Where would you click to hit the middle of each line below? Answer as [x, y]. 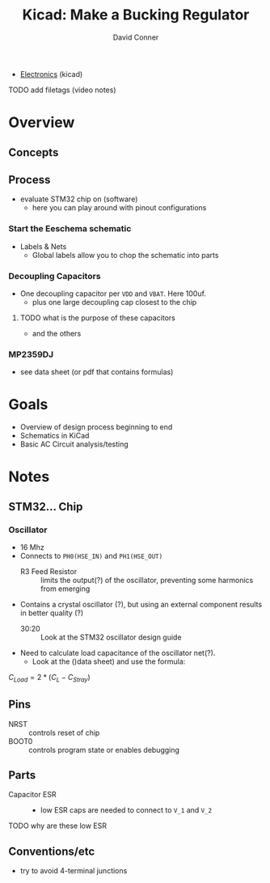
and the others [57, 333]
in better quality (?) [52, 613]
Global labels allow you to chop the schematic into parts [125, 255]
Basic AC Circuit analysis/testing [74, 444]
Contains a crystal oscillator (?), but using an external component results [141, 605]
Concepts [34, 152]
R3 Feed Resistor [49, 572]
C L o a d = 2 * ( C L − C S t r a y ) [49, 678]
